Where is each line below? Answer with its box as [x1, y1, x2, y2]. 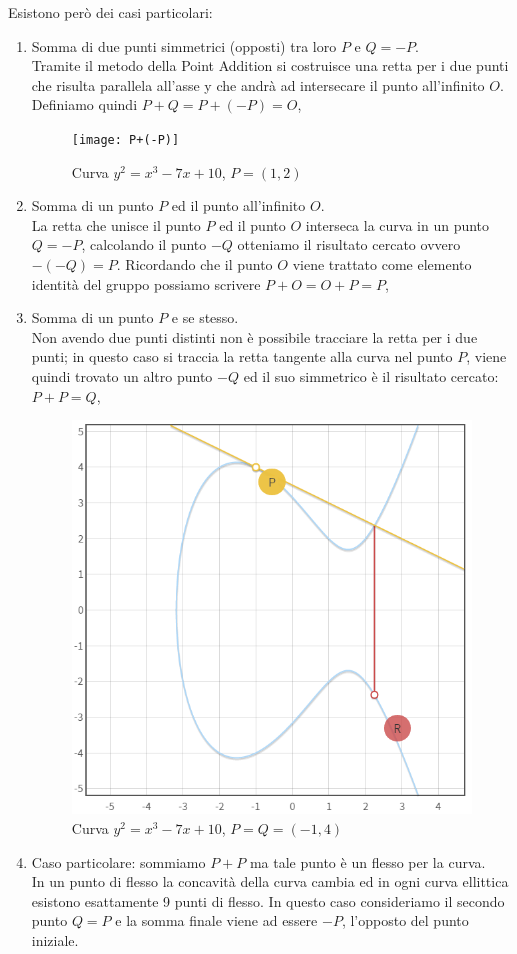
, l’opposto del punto [341, 910, 469, 931]
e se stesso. [171, 307, 239, 328]
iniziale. [31, 929, 79, 950]
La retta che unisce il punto [31, 214, 201, 235]
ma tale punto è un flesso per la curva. [249, 851, 486, 872]
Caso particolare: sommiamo [31, 851, 206, 872]
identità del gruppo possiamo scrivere [31, 273, 261, 294]
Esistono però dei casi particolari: [8, 2, 213, 22]
